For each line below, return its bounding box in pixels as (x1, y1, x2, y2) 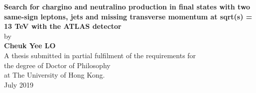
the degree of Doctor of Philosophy (4, 60, 111, 70)
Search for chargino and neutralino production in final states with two (4, 1, 251, 11)
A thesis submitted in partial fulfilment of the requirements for (4, 50, 196, 60)
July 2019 (4, 79, 33, 90)
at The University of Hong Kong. (4, 70, 105, 80)
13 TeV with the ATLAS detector (4, 21, 122, 31)
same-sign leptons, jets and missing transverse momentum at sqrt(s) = (4, 11, 253, 21)
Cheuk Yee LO (4, 40, 56, 51)
